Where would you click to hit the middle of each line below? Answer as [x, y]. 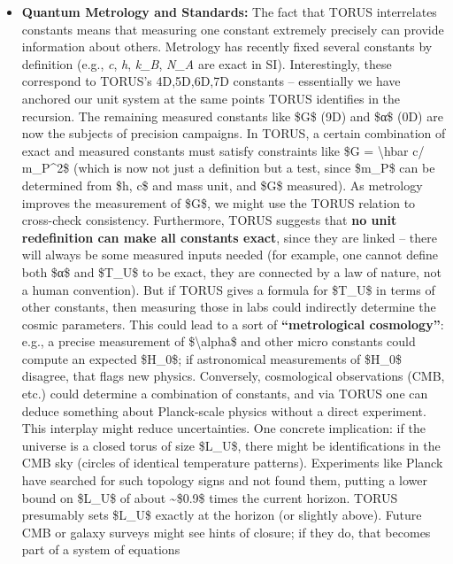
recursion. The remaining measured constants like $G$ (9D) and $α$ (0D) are [232, 116]
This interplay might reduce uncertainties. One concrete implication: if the [223, 428]
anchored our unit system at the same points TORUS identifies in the [211, 98]
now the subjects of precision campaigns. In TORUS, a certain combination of [234, 133]
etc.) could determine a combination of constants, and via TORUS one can [225, 394]
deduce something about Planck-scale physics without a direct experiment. [224, 410]
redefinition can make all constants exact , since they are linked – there [229, 237]
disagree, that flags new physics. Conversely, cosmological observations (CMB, [233, 376]
